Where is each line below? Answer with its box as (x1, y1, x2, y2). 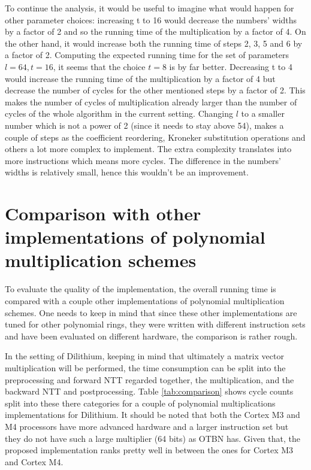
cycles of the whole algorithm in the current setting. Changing (5, 107, 233, 120)
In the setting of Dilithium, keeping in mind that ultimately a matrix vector (5, 350, 284, 362)
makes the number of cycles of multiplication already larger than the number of (5, 95, 297, 108)
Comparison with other (5, 201, 201, 226)
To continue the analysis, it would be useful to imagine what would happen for (5, 2, 294, 14)
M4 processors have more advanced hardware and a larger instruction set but (5, 420, 289, 432)
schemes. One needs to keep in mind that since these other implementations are (5, 306, 297, 319)
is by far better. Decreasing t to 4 (169, 60, 292, 72)
